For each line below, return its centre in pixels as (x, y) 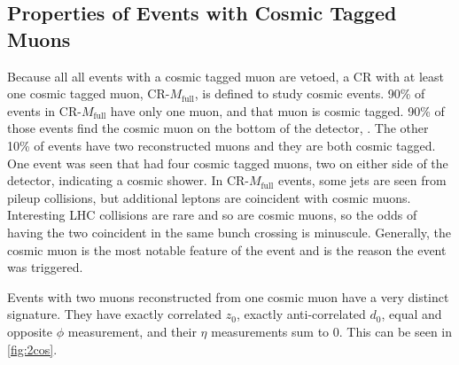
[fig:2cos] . (32, 349)
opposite (30, 331)
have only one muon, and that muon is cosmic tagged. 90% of (277, 110)
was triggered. (45, 267)
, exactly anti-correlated (301, 314)
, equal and (412, 314)
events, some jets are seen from (362, 180)
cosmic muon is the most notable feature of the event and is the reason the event (227, 249)
